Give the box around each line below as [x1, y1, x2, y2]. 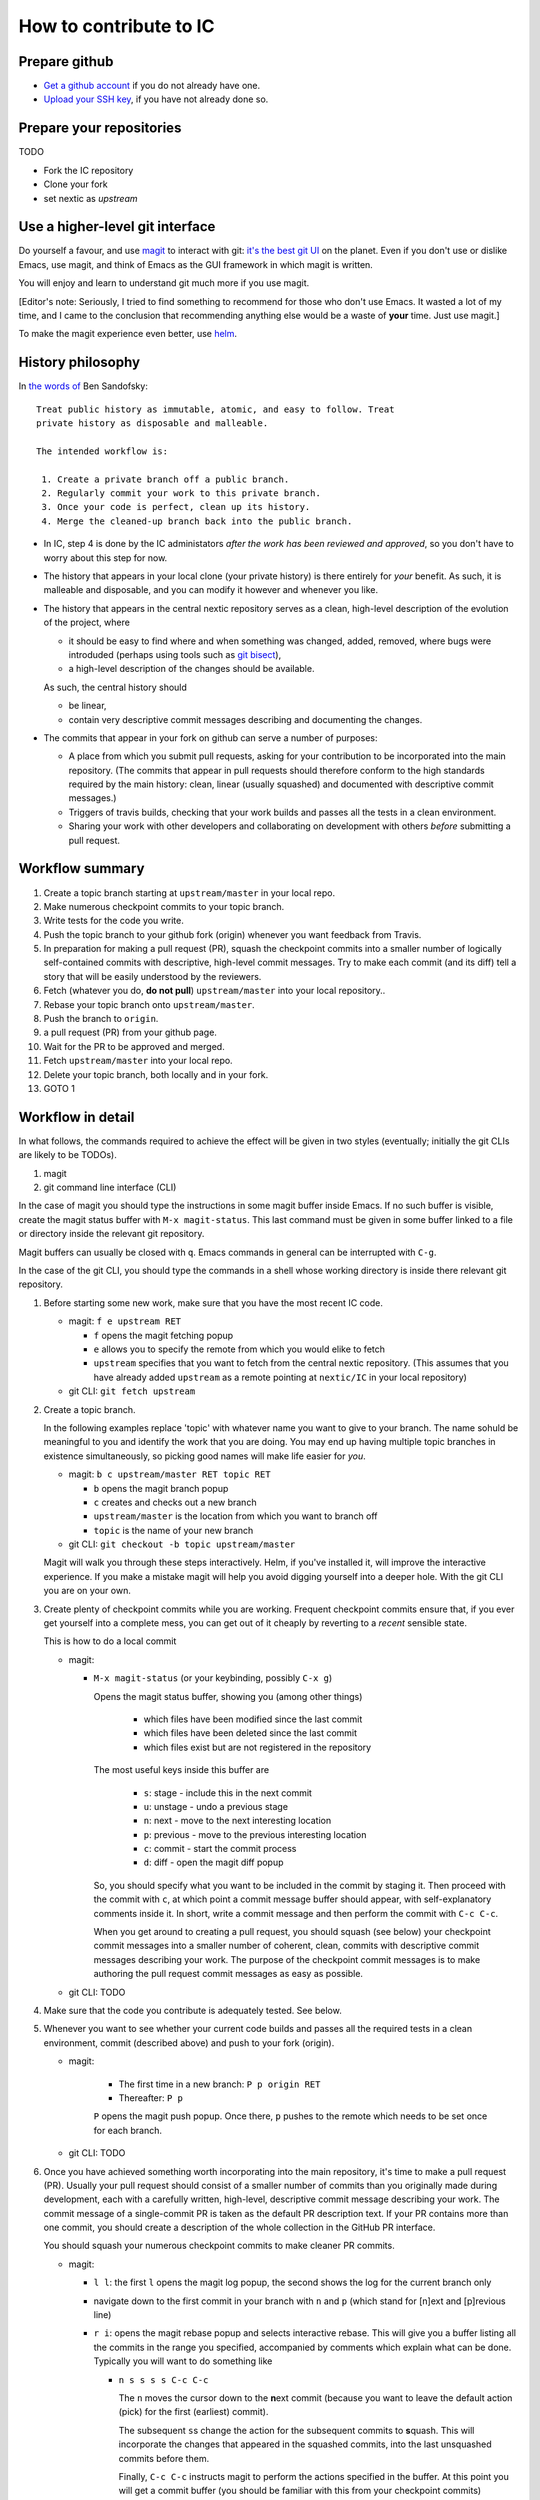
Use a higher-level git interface [18, 218, 216, 235]
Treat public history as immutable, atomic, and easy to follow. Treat [36, 403, 395, 415]
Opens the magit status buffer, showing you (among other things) [93, 1690, 363, 1702]
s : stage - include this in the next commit [143, 1786, 312, 1799]
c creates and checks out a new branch [93, 1496, 257, 1508]
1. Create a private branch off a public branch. [41, 473, 290, 485]
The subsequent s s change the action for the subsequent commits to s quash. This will [118, 2424, 475, 2436]
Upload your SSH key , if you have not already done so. [43, 93, 269, 105]
